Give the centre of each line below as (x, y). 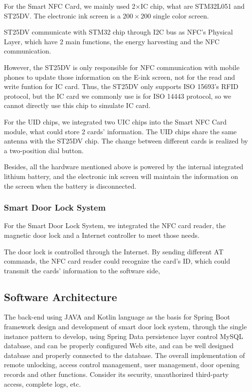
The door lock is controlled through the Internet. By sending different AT (114, 251)
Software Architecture (61, 296)
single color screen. (181, 15)
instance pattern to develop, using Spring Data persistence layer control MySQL (124, 336)
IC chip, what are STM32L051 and (192, 6)
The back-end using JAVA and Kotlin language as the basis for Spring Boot (117, 317)
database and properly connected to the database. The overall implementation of (125, 355)
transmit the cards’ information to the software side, (82, 270)
